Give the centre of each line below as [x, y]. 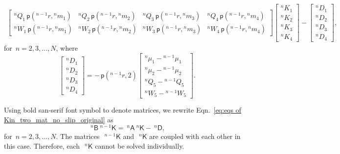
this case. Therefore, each [42, 146]
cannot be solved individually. [140, 146]
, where [67, 48]
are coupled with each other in [195, 136]
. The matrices [78, 136]
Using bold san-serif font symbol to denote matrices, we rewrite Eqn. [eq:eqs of [123, 110]
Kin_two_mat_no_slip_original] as [59, 119]
